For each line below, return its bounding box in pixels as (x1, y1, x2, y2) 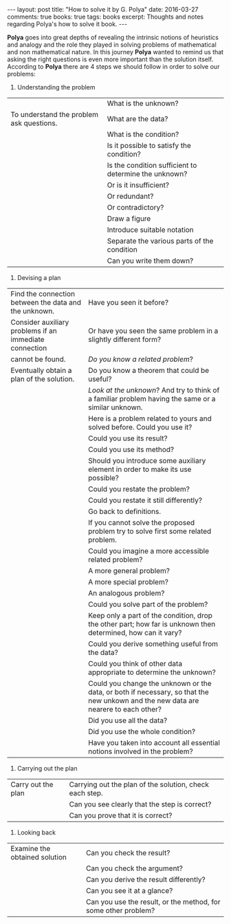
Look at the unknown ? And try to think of (88, 385, 220, 395)
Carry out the (10, 780, 54, 789)
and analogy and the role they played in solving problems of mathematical (7, 41, 217, 49)
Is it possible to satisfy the (107, 141, 191, 150)
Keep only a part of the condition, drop (88, 611, 213, 620)
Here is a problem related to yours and (88, 414, 212, 423)
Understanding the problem (16, 83, 96, 91)
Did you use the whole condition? (88, 727, 196, 736)
